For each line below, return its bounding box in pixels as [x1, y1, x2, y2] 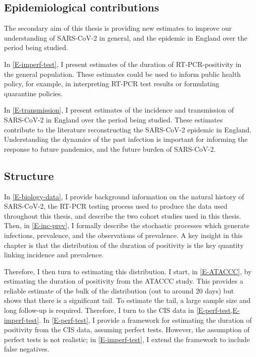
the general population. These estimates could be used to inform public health [4, 68, 241, 79]
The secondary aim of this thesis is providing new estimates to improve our [4, 23, 232, 33]
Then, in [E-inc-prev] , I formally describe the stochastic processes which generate [4, 220, 250, 231]
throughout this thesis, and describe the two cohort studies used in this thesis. [4, 210, 241, 221]
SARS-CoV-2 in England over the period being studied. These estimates [4, 114, 223, 124]
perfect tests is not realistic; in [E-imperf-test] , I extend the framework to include [4, 334, 250, 344]
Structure [4, 168, 54, 183]
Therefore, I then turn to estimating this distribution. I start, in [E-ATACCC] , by [4, 266, 252, 276]
